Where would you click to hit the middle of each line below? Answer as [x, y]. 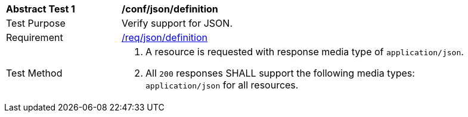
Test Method [34, 73]
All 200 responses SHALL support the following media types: [280, 73]
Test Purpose [36, 23]
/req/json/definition [165, 37]
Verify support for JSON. [177, 23]
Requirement [35, 37]
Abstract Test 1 [41, 9]
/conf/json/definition [170, 9]
